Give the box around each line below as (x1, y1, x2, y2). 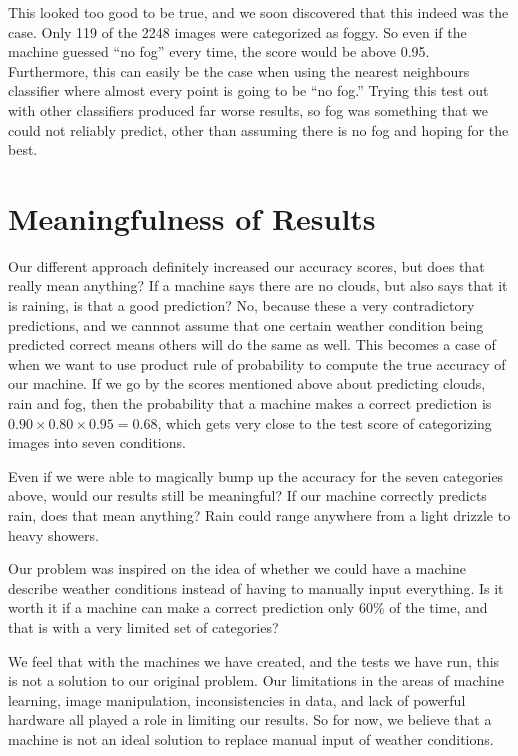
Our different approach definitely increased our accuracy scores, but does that (8, 255, 485, 276)
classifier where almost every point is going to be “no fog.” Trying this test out (8, 80, 489, 101)
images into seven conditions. (8, 432, 186, 453)
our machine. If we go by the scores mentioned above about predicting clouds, (8, 373, 486, 394)
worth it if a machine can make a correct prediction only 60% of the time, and (8, 597, 488, 618)
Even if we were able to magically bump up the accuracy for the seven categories (8, 465, 504, 486)
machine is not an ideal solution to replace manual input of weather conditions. (8, 728, 494, 749)
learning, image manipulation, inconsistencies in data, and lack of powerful (8, 689, 466, 710)
